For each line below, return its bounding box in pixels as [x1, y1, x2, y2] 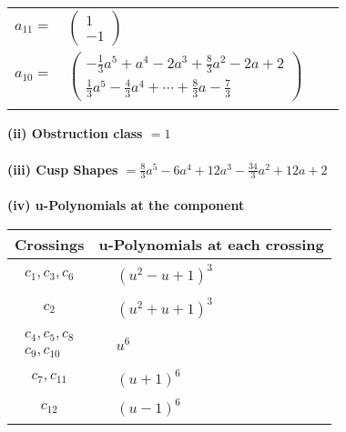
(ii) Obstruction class [7, 124, 143, 143]
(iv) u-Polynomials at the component [7, 196, 245, 215]
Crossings [15, 233, 85, 255]
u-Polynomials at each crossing [98, 233, 324, 255]
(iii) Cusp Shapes [7, 159, 118, 178]
